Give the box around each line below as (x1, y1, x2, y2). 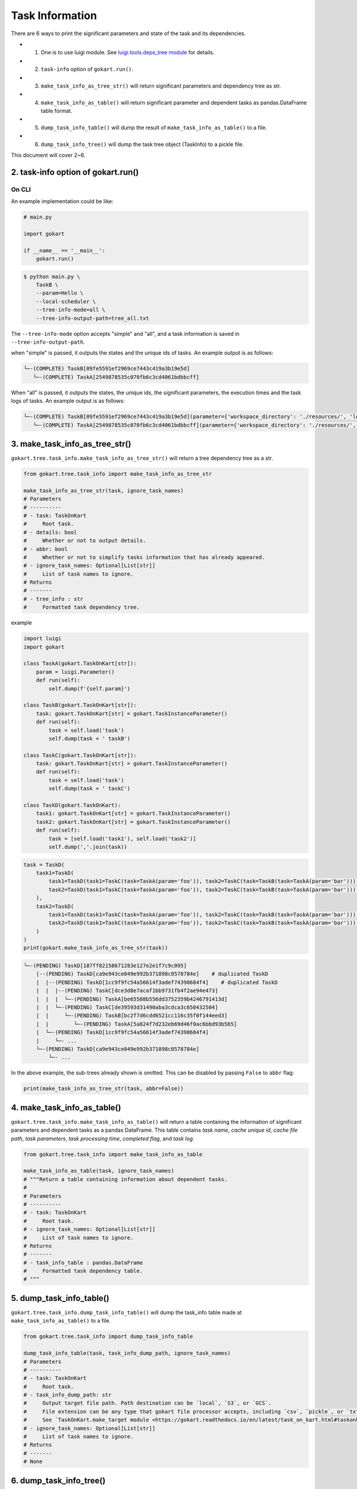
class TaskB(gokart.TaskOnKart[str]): (23, 702, 137, 709)
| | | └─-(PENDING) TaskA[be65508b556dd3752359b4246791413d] (36, 995, 228, 1002)
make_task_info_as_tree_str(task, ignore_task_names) (23, 487, 184, 494)
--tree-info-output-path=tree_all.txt (36, 314, 149, 322)
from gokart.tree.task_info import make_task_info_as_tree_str (23, 471, 212, 478)
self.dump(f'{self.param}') (48, 685, 131, 692)
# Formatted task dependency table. (23, 1267, 143, 1275)
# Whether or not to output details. (23, 537, 146, 544)
